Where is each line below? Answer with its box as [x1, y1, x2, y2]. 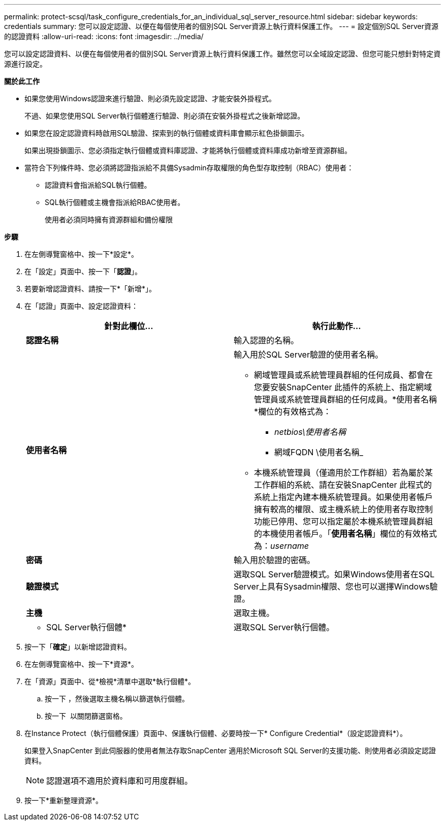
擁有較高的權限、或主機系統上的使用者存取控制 [254, 504, 433, 514]
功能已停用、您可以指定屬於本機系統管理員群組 [254, 516, 433, 526]
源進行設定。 [4, 60, 47, 68]
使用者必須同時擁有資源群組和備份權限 [45, 215, 173, 224]
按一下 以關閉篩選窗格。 [45, 712, 127, 720]
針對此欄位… [104, 321, 153, 331]
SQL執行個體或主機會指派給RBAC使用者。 [45, 198, 185, 207]
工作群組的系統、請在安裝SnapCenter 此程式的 [254, 480, 432, 490]
